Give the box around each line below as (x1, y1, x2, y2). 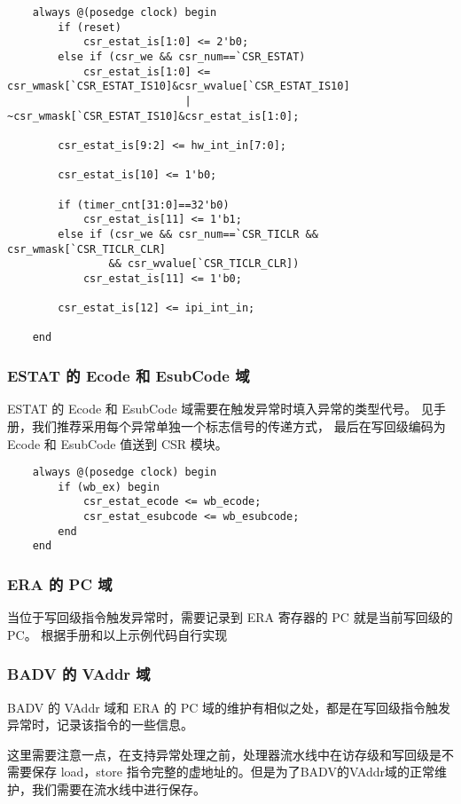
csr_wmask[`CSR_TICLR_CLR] (7, 242, 166, 256)
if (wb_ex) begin (58, 480, 160, 493)
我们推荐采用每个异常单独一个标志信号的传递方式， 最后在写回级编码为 (31, 416, 446, 435)
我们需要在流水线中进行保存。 (31, 780, 206, 799)
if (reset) (58, 20, 121, 34)
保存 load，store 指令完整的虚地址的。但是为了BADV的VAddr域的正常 (31, 762, 434, 781)
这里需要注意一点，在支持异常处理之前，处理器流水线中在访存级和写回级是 (7, 745, 441, 763)
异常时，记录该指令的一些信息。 (7, 715, 193, 734)
